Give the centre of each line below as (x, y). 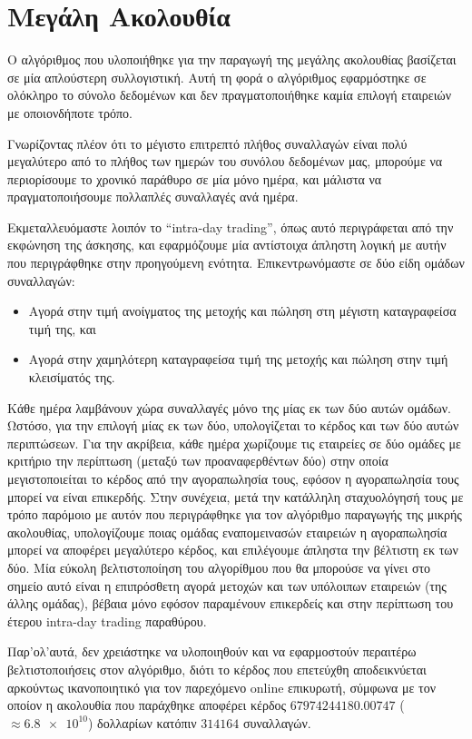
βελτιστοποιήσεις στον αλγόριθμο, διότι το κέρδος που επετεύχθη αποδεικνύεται (217, 669)
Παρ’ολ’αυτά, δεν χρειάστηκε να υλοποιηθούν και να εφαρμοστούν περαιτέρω (212, 651)
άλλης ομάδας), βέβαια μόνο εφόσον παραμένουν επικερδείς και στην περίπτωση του (231, 603)
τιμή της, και (62, 328)
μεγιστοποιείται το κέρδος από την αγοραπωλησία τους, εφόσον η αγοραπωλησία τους (233, 478)
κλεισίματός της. (72, 377)
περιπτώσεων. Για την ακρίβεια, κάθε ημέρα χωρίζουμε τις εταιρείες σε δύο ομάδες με (234, 443)
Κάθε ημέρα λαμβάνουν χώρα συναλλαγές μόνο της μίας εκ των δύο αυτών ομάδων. (229, 407)
